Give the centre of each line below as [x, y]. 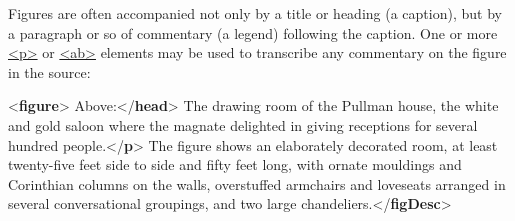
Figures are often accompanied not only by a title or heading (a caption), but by [255, 13]
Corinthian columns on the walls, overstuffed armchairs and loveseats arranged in [257, 183]
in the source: [49, 71]
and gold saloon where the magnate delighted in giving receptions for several [243, 124]
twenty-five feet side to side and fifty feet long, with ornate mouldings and [235, 164]
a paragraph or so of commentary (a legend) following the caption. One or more [253, 32]
